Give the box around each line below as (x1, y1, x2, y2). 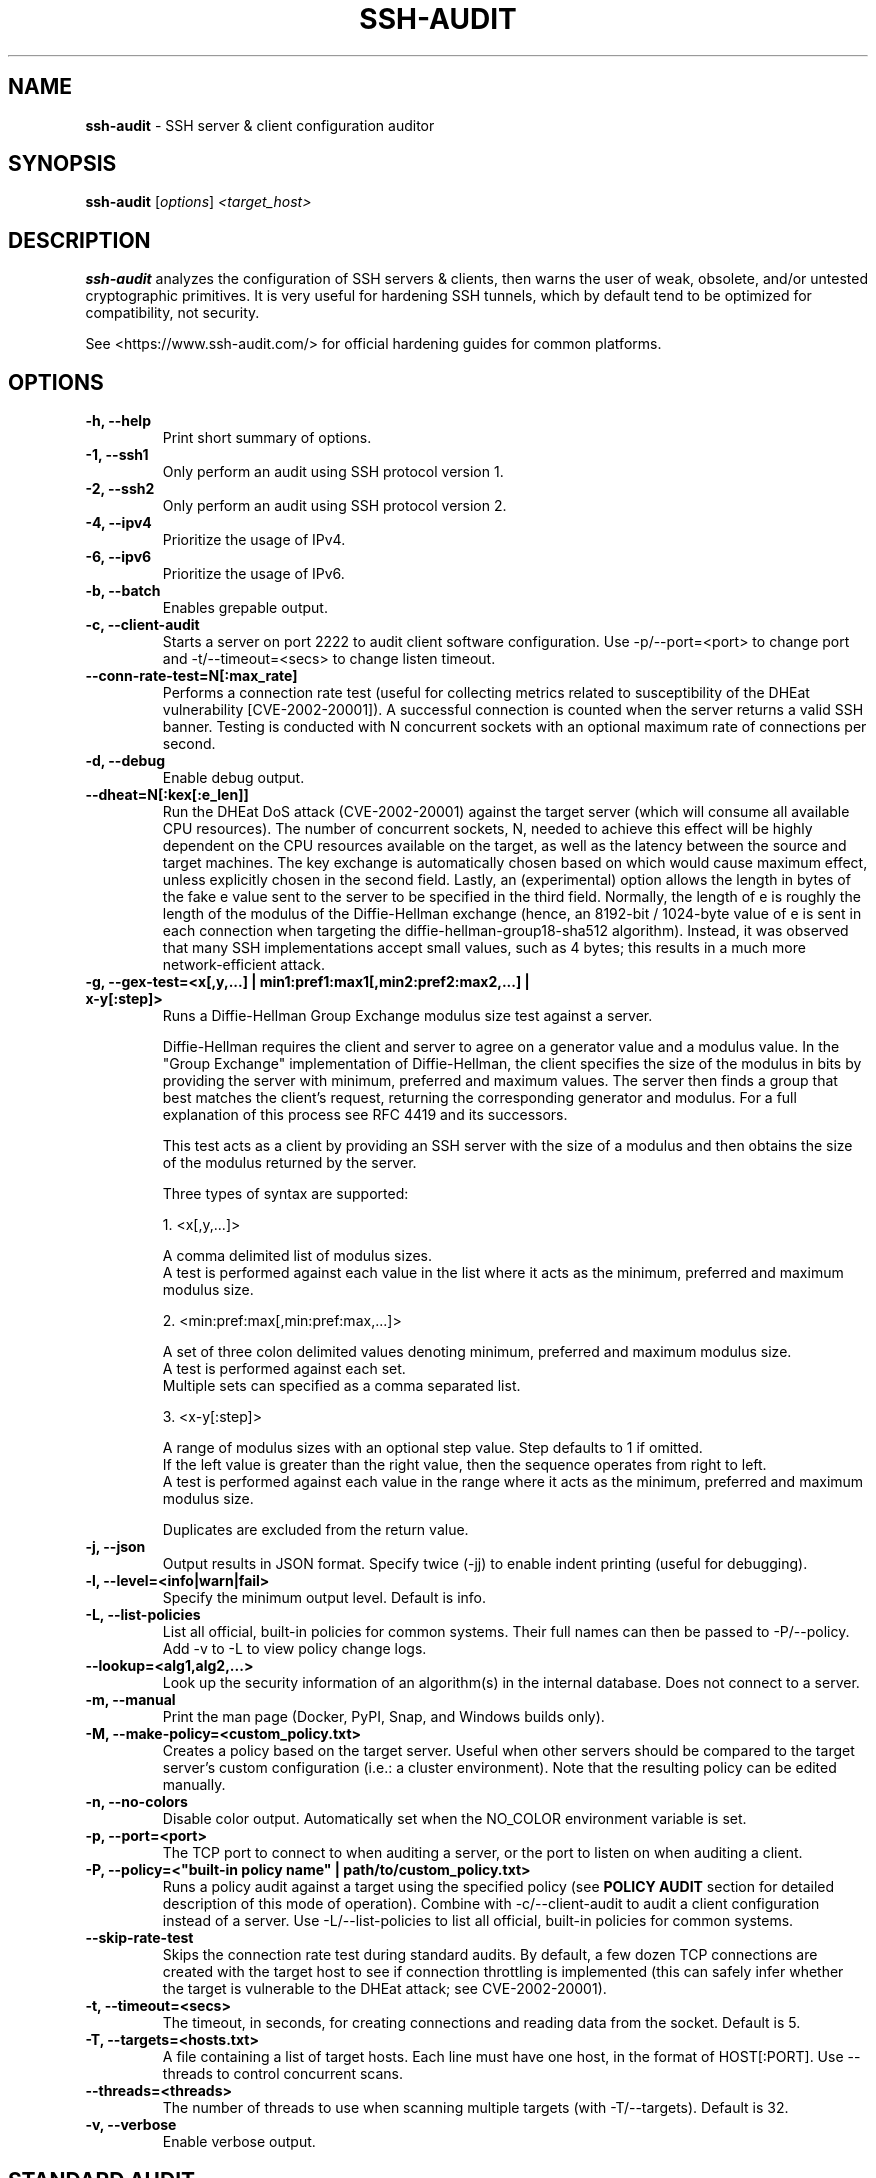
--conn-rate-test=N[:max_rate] (85, 667, 298, 685)
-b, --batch (85, 582, 161, 600)
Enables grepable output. (162, 599, 328, 617)
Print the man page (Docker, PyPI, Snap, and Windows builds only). (162, 1708, 605, 1726)
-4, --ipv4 (85, 514, 152, 532)
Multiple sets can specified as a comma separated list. (162, 1377, 521, 1395)
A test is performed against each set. (162, 1360, 406, 1378)
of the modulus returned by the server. (162, 1154, 417, 1172)
